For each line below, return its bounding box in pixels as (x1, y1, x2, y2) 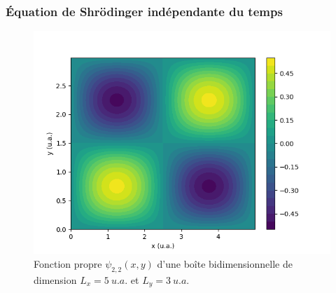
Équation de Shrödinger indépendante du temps (6, 2, 283, 20)
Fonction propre (34, 256, 102, 271)
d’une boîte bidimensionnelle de (157, 256, 293, 271)
